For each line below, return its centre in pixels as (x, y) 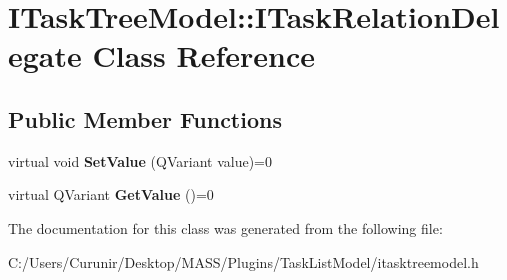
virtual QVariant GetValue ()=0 (111, 194)
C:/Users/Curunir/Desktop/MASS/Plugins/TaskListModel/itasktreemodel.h (243, 261)
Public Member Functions (145, 118)
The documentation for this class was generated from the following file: (225, 227)
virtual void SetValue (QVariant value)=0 (140, 160)
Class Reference (203, 55)
